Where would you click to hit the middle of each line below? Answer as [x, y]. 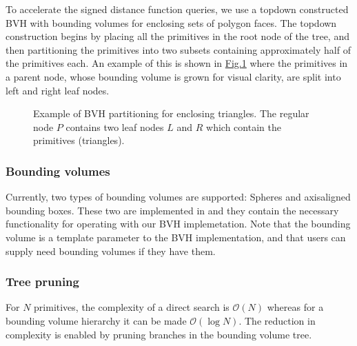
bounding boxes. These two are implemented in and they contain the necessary [172, 210]
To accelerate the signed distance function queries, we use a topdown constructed [177, 9]
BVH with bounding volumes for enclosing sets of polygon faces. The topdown [171, 22]
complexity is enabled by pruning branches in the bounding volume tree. [159, 334]
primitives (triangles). [79, 140]
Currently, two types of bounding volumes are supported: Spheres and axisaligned [178, 197]
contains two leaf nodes [115, 126]
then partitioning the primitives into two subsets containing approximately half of [178, 49]
